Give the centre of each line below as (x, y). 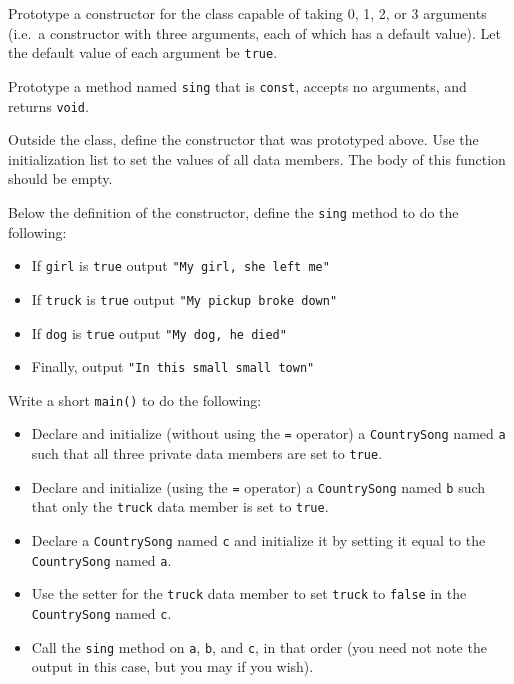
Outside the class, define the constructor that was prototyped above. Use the (243, 139)
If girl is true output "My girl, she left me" (180, 265)
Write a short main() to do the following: (135, 399)
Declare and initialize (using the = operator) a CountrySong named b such (258, 486)
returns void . (48, 105)
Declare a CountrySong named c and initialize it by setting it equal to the (258, 540)
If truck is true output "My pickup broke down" (184, 298)
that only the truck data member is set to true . (180, 506)
